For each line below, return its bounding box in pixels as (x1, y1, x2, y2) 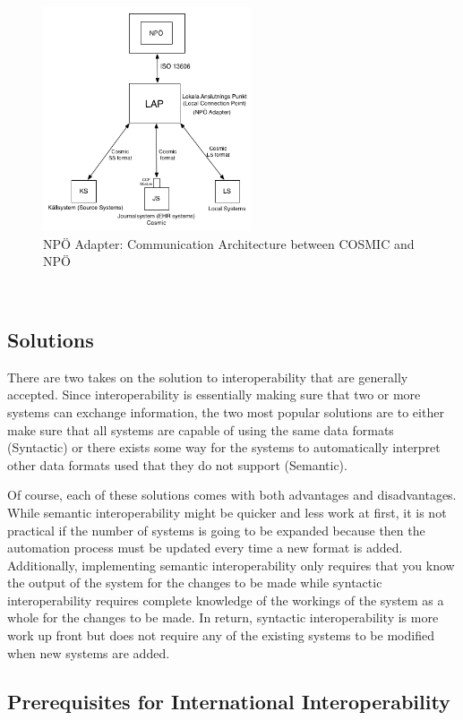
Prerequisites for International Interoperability (7, 687, 450, 715)
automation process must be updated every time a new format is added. (7, 538, 403, 557)
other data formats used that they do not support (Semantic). (7, 455, 347, 474)
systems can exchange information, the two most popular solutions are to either (7, 402, 444, 421)
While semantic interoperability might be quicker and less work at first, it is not (7, 502, 447, 521)
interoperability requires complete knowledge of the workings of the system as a (7, 590, 444, 609)
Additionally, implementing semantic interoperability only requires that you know (7, 555, 455, 574)
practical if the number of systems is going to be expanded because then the (7, 520, 425, 539)
